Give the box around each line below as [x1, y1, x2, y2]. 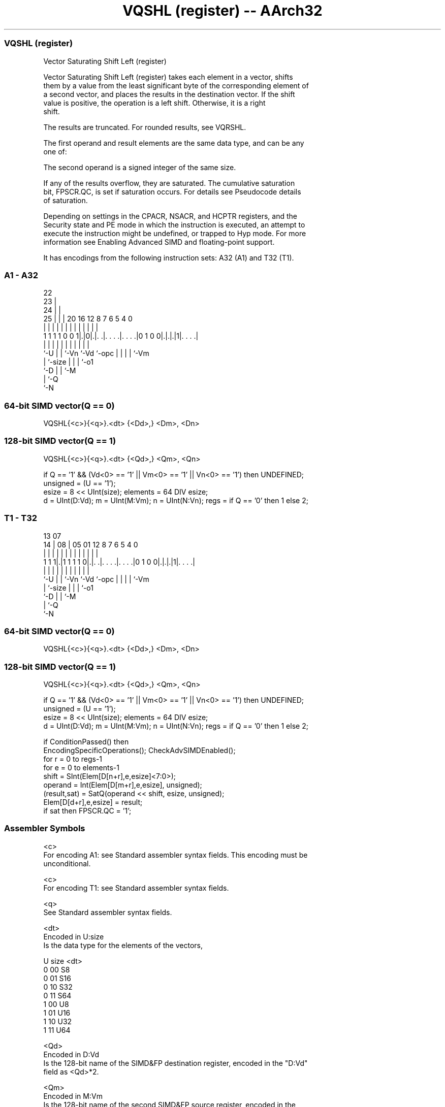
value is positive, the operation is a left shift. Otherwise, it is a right [43, 98, 266, 107]
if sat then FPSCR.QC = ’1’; [43, 806, 132, 815]
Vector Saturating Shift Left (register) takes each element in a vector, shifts [43, 72, 293, 81]
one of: [43, 147, 67, 156]
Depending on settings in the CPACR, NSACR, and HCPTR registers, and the [43, 211, 297, 220]
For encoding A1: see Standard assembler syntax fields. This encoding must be [43, 850, 308, 859]
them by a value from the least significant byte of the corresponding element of [43, 81, 309, 90]
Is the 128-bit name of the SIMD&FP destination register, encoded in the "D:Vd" [43, 1058, 308, 1067]
